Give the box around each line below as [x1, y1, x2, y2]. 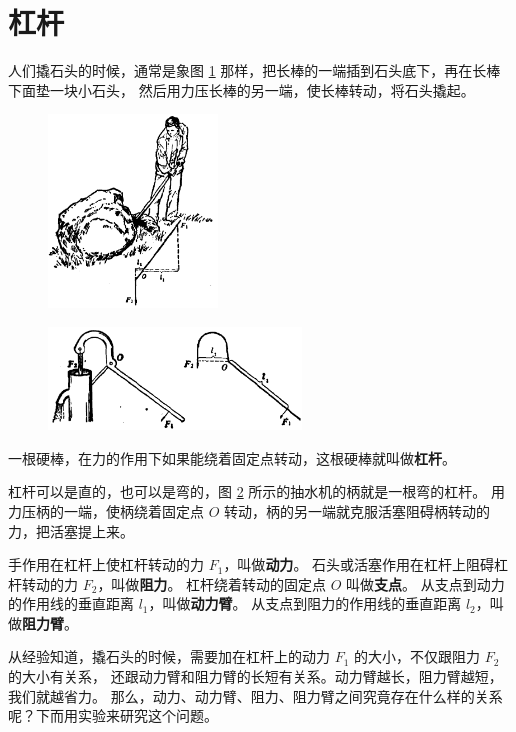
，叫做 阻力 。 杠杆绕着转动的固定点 [97, 573, 327, 594]
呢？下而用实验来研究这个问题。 [8, 705, 218, 726]
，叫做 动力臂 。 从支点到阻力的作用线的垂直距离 [148, 593, 462, 614]
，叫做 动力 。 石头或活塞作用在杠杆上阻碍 [223, 554, 495, 575]
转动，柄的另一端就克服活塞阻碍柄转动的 [224, 500, 491, 521]
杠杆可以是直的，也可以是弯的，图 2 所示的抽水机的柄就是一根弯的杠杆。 [8, 481, 487, 502]
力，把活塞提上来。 [8, 520, 134, 541]
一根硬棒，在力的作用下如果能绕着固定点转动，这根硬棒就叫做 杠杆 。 [8, 447, 456, 468]
